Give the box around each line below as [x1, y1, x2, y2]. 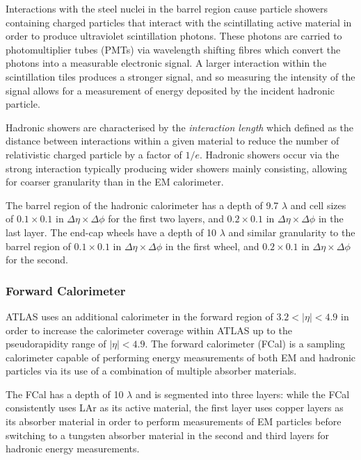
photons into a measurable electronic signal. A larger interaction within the [6, 56, 327, 70]
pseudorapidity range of [6, 336, 106, 351]
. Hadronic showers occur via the [199, 147, 339, 161]
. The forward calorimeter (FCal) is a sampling [145, 336, 345, 351]
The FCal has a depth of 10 [6, 386, 124, 401]
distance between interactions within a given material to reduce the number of [6, 133, 339, 148]
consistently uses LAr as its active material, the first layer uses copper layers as [6, 400, 344, 415]
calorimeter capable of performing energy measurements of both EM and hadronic [6, 350, 356, 364]
